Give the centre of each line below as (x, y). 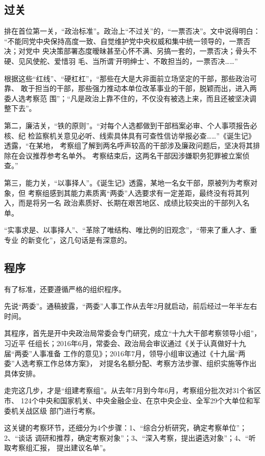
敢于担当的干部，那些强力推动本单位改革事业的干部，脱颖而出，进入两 (139, 88)
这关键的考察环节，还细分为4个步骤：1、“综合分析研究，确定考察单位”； (126, 428)
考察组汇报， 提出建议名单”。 (61, 448)
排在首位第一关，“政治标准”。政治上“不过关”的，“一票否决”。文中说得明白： (132, 31)
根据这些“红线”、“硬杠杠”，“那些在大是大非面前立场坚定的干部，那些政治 (127, 78)
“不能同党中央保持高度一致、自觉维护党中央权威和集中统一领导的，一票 (124, 41)
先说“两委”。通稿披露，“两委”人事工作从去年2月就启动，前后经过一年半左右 (131, 306)
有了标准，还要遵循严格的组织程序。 (65, 289)
